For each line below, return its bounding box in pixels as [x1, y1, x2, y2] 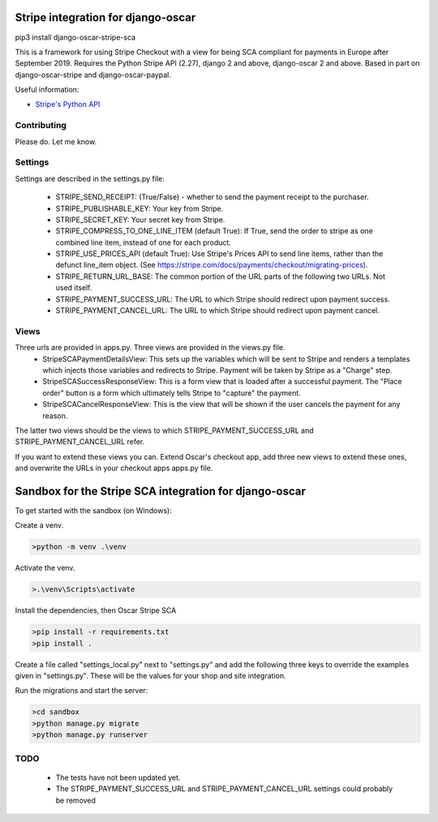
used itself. [55, 283, 92, 293]
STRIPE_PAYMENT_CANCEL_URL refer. [15, 437, 145, 447]
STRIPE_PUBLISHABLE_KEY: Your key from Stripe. [55, 203, 224, 213]
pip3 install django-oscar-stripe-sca [15, 32, 136, 42]
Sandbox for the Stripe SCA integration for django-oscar [15, 484, 306, 498]
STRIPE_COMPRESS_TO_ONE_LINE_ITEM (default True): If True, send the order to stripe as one [55, 226, 373, 236]
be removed [55, 795, 97, 805]
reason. [42, 410, 68, 421]
